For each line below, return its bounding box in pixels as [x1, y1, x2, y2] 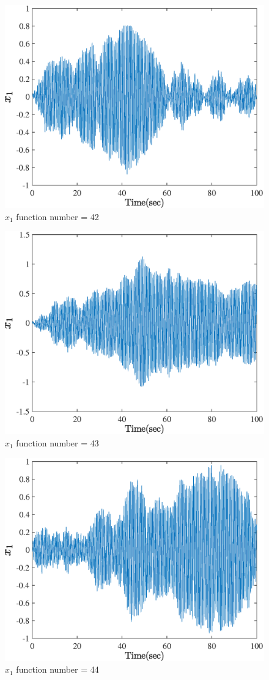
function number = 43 [16, 436, 99, 449]
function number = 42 [16, 210, 99, 223]
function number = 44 [16, 663, 99, 676]
